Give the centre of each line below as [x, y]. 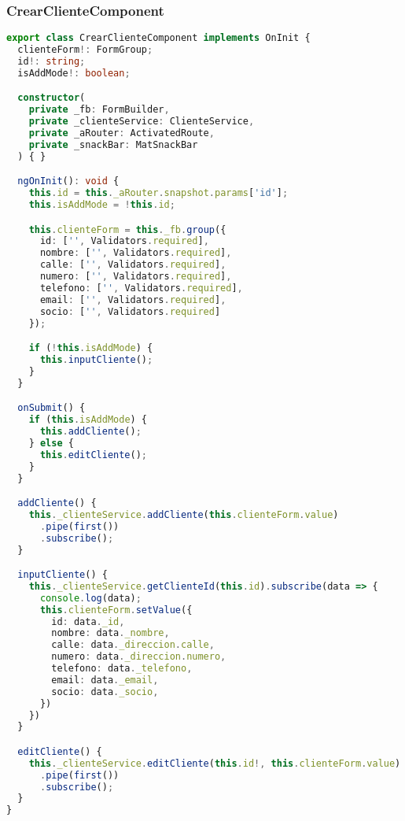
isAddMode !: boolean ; [74, 73]
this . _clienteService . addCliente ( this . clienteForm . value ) [184, 514]
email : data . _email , [105, 680]
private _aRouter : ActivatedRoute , [121, 133]
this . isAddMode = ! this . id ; [102, 205]
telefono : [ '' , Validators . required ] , [141, 288]
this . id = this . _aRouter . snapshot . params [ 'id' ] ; [158, 193]
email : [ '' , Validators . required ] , [133, 300]
